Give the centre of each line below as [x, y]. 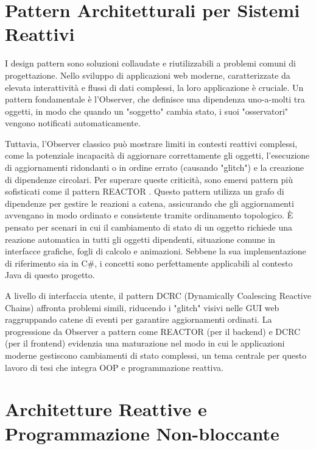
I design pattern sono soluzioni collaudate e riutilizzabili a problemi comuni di [150, 63]
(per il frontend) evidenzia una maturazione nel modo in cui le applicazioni [145, 343]
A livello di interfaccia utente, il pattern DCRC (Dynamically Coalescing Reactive [158, 295]
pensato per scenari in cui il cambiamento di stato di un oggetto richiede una [149, 227]
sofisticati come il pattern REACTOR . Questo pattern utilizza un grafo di [145, 191]
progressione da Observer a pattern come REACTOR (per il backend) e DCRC [153, 331]
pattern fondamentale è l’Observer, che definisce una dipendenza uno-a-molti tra [155, 99]
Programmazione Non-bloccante [142, 433]
